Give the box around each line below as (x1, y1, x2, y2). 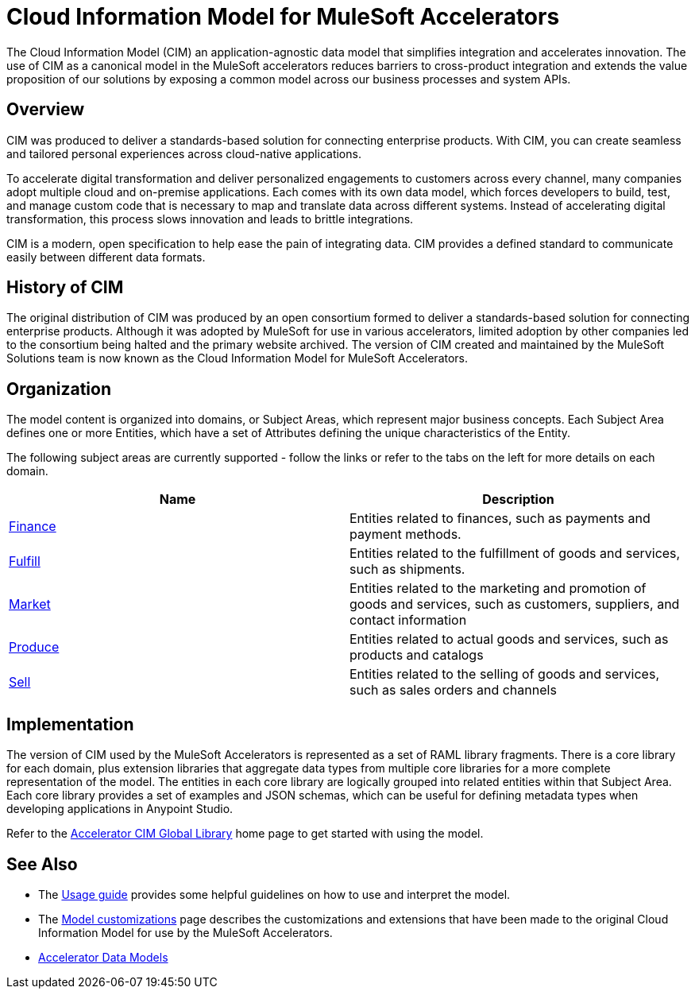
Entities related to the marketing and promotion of (349, 580, 647, 597)
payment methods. (349, 526, 461, 543)
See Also (6, 854, 78, 874)
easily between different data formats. (6, 250, 206, 264)
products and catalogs (349, 647, 484, 664)
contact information (349, 612, 467, 629)
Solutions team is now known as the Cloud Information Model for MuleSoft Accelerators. (6, 351, 469, 366)
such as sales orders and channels (349, 682, 557, 699)
